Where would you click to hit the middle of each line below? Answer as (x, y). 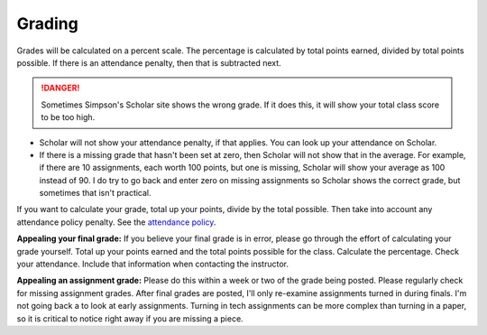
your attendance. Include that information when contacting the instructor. (152, 264)
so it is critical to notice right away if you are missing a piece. (130, 318)
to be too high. (68, 117)
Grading (47, 23)
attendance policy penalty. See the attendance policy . (116, 222)
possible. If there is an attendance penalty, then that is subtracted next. (149, 62)
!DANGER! (60, 88)
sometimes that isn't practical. (96, 193)
